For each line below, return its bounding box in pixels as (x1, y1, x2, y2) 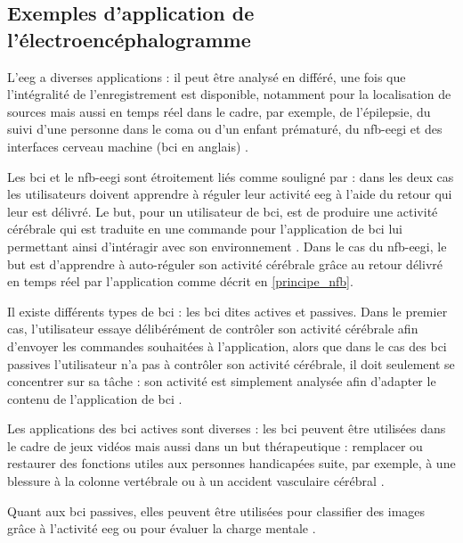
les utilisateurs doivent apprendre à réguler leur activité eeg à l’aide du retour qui (7, 185, 452, 203)
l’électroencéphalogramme (7, 25, 251, 53)
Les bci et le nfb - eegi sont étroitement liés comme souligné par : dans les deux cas (7, 167, 454, 185)
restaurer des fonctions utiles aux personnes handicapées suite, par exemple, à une (7, 454, 456, 473)
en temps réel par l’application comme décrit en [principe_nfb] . (7, 272, 353, 291)
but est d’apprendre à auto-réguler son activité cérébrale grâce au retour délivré (7, 254, 443, 273)
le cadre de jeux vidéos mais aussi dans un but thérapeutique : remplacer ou (7, 436, 423, 455)
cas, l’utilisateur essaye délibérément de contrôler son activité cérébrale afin (7, 319, 418, 338)
